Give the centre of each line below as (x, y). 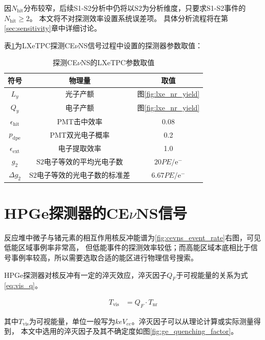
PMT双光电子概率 (80, 135)
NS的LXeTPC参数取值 (118, 62)
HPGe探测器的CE (67, 212)
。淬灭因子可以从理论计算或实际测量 (192, 321)
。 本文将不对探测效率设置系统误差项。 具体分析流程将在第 (129, 18)
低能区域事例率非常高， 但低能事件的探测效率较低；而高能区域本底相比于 (127, 247)
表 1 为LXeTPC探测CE (39, 45)
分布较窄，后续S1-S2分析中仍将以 (79, 8)
